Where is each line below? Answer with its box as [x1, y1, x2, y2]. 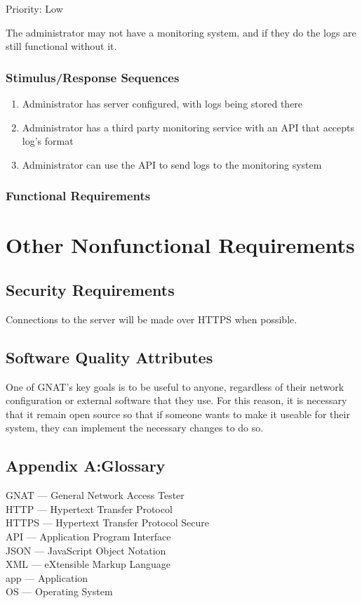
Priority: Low [6, 1, 63, 15]
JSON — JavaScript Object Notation [6, 543, 166, 557]
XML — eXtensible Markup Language [6, 557, 171, 571]
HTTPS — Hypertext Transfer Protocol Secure [6, 515, 210, 530]
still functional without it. [6, 39, 117, 53]
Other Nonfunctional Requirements [6, 231, 355, 259]
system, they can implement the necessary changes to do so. [6, 420, 264, 435]
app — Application [6, 570, 88, 585]
